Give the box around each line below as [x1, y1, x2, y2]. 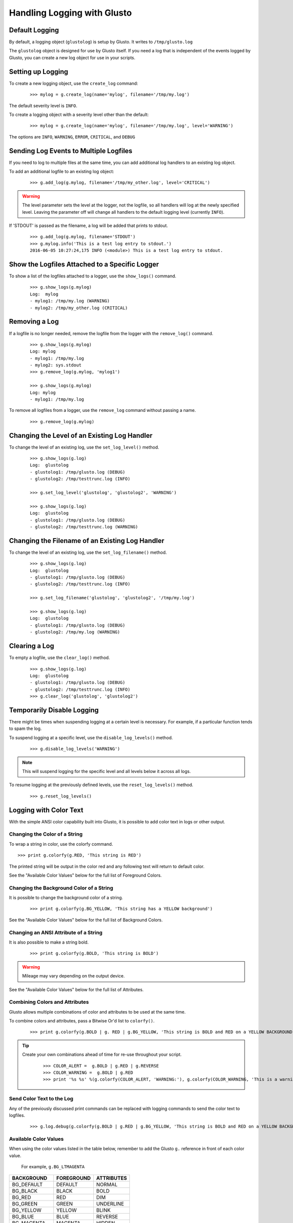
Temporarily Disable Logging [9, 706, 99, 714]
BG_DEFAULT [12, 1181, 43, 1188]
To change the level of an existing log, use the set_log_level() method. [9, 444, 160, 450]
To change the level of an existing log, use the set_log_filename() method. [9, 549, 167, 555]
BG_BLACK [12, 1187, 38, 1194]
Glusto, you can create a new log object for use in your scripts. [9, 54, 136, 61]
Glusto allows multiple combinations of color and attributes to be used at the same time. [9, 1009, 186, 1015]
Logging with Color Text [9, 806, 84, 814]
